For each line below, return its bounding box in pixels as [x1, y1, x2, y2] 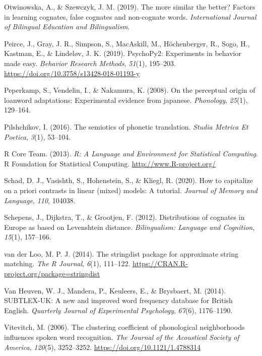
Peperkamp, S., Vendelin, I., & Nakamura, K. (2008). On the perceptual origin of [4, 85, 255, 95]
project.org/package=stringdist [4, 268, 100, 279]
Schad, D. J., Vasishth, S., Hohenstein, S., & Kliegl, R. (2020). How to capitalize [4, 175, 253, 186]
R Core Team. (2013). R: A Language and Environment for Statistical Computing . [4, 148, 258, 159]
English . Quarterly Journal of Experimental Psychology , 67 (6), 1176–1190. [4, 305, 233, 315]
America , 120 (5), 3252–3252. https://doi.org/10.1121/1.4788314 [4, 341, 201, 352]
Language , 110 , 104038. [4, 195, 76, 205]
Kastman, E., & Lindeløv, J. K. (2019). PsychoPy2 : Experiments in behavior [4, 48, 241, 58]
